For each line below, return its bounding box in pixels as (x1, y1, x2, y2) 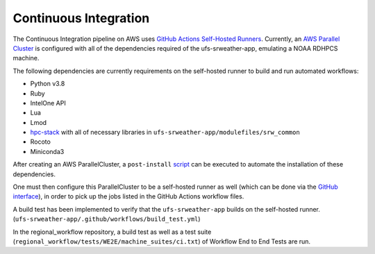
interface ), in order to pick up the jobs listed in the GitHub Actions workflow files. (12, 192, 244, 201)
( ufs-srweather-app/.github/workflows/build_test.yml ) (12, 215, 201, 223)
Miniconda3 (30, 147, 65, 155)
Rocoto (30, 137, 51, 146)
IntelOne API (30, 99, 66, 107)
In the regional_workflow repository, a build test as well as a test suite (12, 228, 212, 236)
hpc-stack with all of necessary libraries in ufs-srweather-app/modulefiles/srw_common (30, 128, 300, 137)
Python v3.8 (30, 80, 65, 88)
